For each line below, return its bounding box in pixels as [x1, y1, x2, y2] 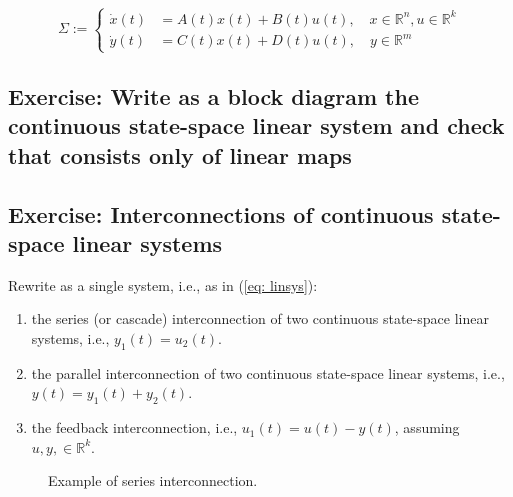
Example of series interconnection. [48, 470, 258, 491]
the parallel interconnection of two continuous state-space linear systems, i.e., [31, 362, 505, 383]
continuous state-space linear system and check [8, 110, 505, 141]
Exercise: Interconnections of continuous [8, 198, 434, 229]
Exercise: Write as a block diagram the [8, 80, 419, 111]
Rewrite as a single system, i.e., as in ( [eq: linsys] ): [8, 274, 318, 295]
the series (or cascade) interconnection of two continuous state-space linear [31, 308, 489, 329]
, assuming [394, 417, 460, 438]
